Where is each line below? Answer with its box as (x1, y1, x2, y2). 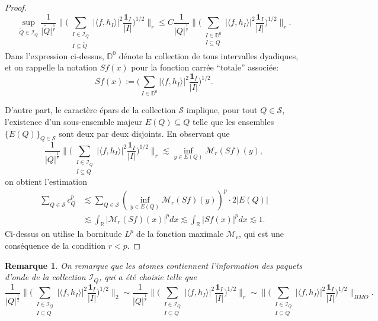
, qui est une (239, 227, 284, 240)
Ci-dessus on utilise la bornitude (5, 227, 122, 240)
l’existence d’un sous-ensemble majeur (5, 115, 143, 127)
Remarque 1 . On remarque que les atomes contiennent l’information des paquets (5, 259, 302, 271)
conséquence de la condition (5, 239, 106, 252)
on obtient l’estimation (5, 175, 87, 187)
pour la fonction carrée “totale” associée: (131, 61, 279, 73)
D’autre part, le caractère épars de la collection (5, 104, 176, 116)
